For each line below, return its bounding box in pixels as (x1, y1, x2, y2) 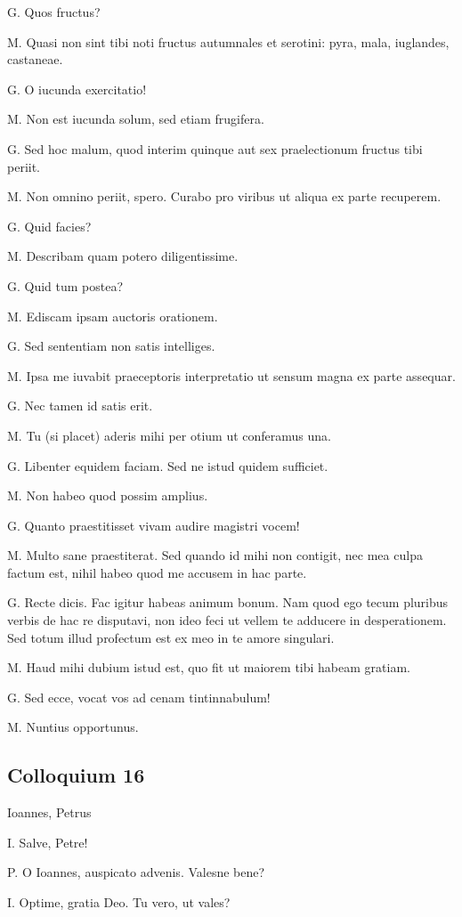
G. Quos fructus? (7, 3, 101, 20)
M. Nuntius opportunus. (7, 718, 139, 736)
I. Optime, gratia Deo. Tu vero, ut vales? (7, 893, 231, 912)
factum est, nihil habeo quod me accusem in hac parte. (7, 563, 307, 581)
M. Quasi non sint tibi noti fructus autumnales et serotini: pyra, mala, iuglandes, (7, 32, 450, 51)
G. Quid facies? (7, 216, 92, 235)
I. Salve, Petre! (7, 832, 88, 851)
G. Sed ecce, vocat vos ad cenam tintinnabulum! (7, 687, 271, 706)
